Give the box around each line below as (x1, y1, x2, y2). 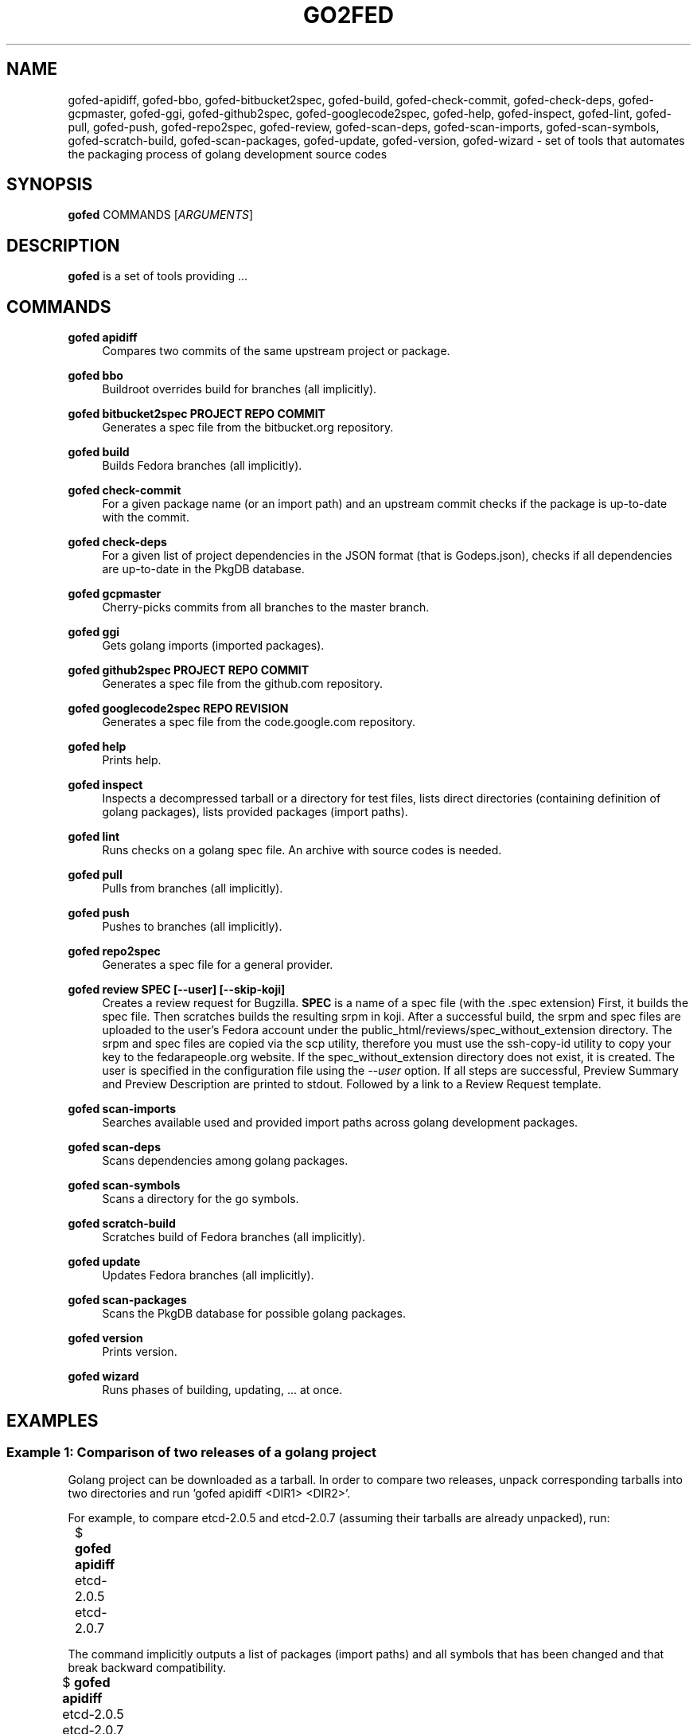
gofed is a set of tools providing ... (68, 269, 248, 283)
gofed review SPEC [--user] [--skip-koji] (68, 982, 286, 997)
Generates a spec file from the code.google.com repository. (102, 715, 416, 729)
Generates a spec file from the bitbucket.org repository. (102, 420, 394, 435)
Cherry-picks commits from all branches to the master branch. (102, 600, 430, 615)
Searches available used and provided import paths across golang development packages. (102, 1115, 578, 1130)
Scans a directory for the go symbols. (102, 1192, 299, 1206)
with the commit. (102, 510, 189, 525)
